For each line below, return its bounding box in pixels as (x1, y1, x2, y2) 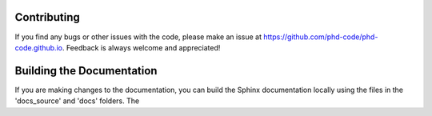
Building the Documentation (14, 64, 158, 78)
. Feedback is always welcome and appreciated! (62, 42, 221, 52)
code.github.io (14, 42, 63, 52)
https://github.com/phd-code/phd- (263, 32, 378, 42)
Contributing (14, 10, 80, 24)
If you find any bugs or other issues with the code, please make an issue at (14, 32, 262, 42)
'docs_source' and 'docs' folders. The (14, 96, 140, 106)
